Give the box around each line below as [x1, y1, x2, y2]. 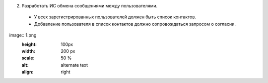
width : [21, 48, 36, 54]
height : [21, 41, 37, 47]
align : [21, 69, 34, 75]
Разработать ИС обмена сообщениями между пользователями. [21, 3, 158, 8]
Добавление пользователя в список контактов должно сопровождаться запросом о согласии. [34, 21, 236, 27]
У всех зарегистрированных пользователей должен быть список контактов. [34, 14, 196, 20]
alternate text [61, 62, 88, 68]
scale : [21, 55, 35, 61]
